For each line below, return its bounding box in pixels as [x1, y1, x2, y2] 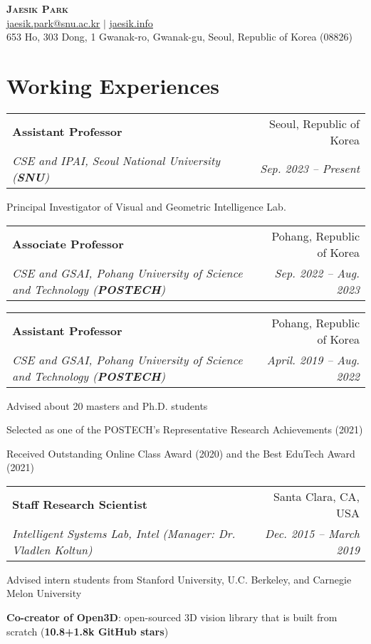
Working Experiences [6, 70, 219, 100]
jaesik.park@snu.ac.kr [6, 15, 100, 30]
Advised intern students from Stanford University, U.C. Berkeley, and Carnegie [6, 571, 352, 586]
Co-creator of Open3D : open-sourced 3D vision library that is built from [6, 610, 338, 625]
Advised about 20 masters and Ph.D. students [6, 398, 208, 413]
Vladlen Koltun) [12, 541, 93, 558]
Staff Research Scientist [12, 496, 147, 513]
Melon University [6, 586, 82, 601]
